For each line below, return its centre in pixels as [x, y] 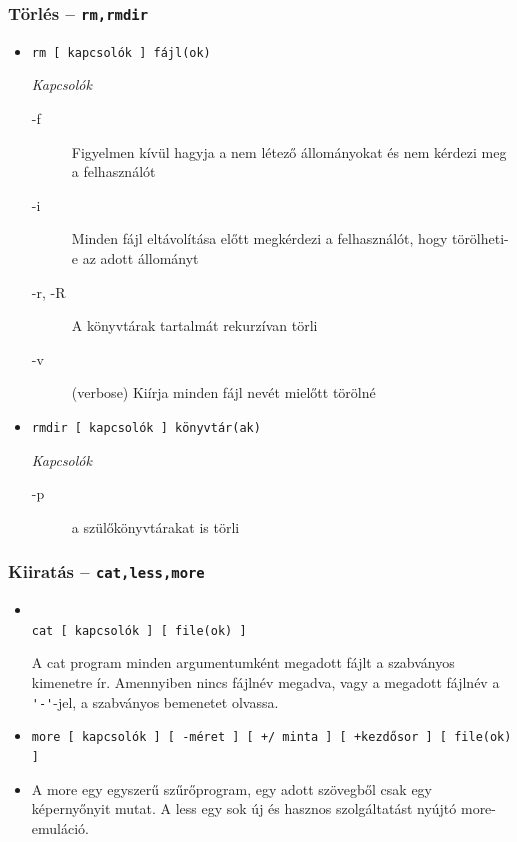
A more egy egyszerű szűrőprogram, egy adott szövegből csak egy [232, 788]
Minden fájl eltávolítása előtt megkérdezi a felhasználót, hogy [259, 238]
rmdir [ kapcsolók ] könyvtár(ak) [146, 427]
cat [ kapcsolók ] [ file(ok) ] [139, 630]
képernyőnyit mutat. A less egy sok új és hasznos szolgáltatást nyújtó [244, 808]
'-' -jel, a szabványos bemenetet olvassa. [155, 701]
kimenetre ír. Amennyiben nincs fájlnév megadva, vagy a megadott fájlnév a [265, 682]
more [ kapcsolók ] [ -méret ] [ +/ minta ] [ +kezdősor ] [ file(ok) [271, 737]
